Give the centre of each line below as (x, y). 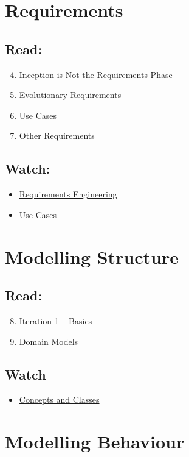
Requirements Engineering (68, 194)
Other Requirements (57, 136)
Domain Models (49, 341)
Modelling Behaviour (95, 441)
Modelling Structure (92, 256)
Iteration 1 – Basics (56, 320)
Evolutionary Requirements (70, 95)
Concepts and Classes (59, 399)
